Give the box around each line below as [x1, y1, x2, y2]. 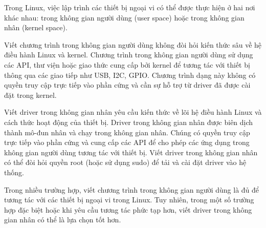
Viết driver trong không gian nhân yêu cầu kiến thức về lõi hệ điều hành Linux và [4, 107, 262, 117]
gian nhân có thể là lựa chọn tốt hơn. [4, 214, 121, 225]
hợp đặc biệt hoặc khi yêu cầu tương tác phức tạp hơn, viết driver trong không [4, 204, 252, 215]
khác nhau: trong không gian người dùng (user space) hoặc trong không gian [4, 12, 245, 23]
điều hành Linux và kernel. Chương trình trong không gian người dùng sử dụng [4, 49, 253, 60]
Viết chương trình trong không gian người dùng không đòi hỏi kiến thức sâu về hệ [4, 39, 262, 50]
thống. [4, 167, 24, 177]
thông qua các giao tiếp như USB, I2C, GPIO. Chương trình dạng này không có [4, 69, 256, 80]
